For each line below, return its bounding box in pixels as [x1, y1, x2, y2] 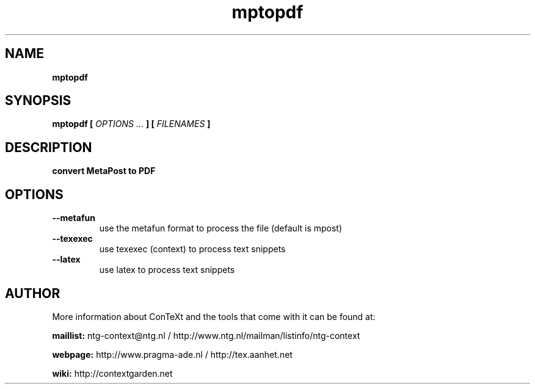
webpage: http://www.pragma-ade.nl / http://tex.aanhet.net [52, 349, 293, 360]
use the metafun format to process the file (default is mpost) [99, 223, 343, 234]
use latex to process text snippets [99, 264, 235, 275]
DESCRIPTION [5, 139, 92, 155]
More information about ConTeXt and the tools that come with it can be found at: [52, 311, 376, 322]
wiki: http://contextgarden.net [52, 368, 173, 379]
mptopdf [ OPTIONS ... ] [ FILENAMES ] [52, 118, 211, 129]
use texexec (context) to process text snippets [99, 244, 286, 255]
